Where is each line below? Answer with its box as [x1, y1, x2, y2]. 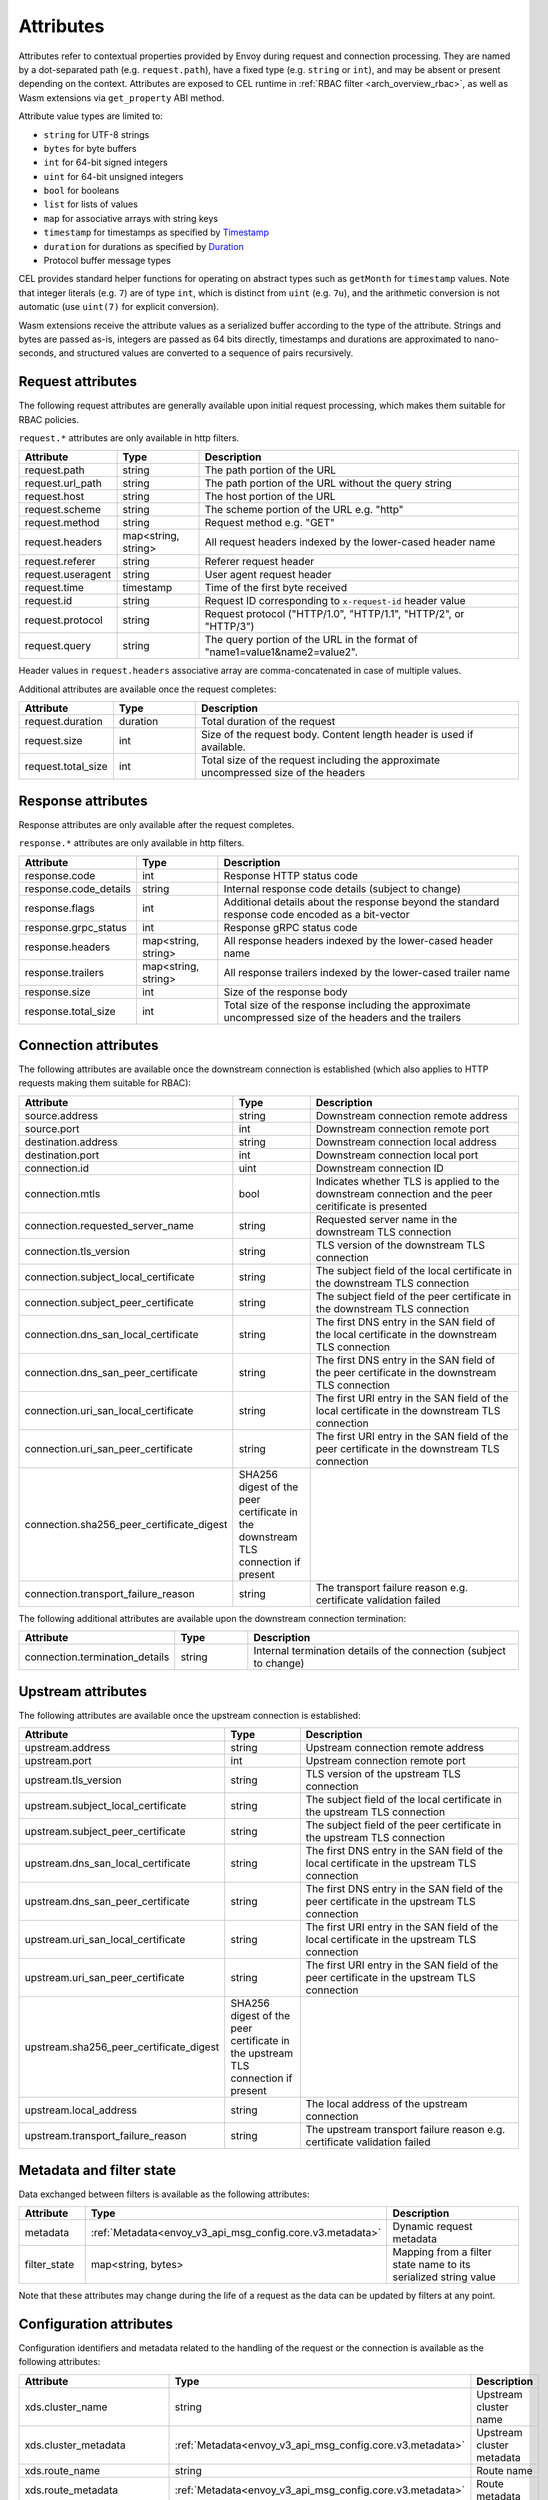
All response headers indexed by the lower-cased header [223, 933, 494, 947]
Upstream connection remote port [305, 1754, 466, 1768]
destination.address [24, 1135, 119, 1149]
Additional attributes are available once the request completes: [18, 683, 277, 695]
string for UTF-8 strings [43, 128, 150, 140]
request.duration [24, 715, 104, 729]
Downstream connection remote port [315, 1121, 490, 1135]
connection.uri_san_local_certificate [24, 1403, 194, 1417]
